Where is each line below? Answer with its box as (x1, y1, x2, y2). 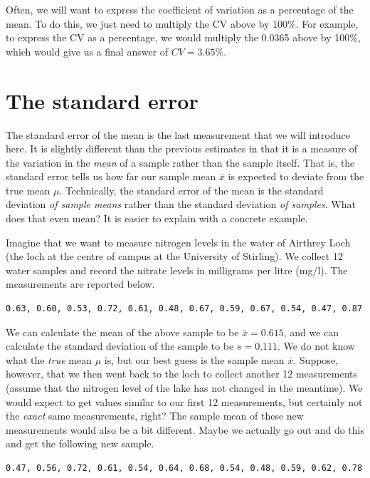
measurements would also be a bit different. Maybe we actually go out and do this (6, 422, 364, 437)
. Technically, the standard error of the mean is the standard (59, 182, 324, 197)
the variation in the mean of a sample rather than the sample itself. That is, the (6, 155, 355, 170)
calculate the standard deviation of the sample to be (6, 338, 234, 353)
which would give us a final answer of (6, 43, 169, 58)
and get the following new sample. (6, 436, 154, 451)
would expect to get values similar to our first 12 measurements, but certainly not (6, 394, 363, 409)
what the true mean (6, 352, 92, 367)
